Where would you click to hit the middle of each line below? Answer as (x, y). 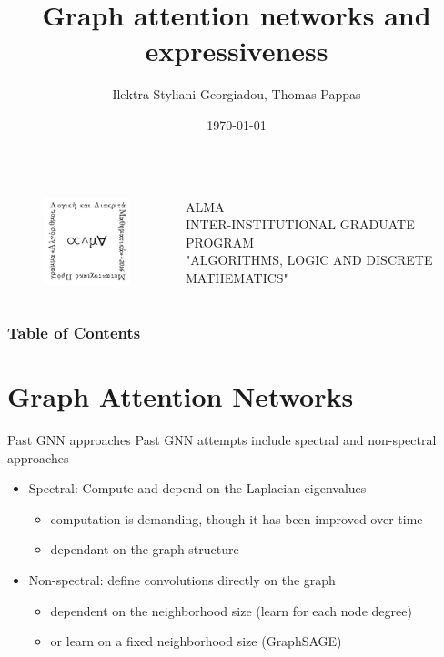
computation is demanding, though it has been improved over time (237, 518)
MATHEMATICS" (237, 277)
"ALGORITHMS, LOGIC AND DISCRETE (309, 260)
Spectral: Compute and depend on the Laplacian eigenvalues (197, 488)
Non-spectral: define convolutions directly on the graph (182, 580)
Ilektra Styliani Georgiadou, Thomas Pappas (237, 94)
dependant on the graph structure (145, 549)
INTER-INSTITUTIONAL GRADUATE (300, 224)
